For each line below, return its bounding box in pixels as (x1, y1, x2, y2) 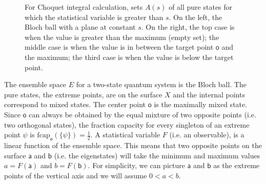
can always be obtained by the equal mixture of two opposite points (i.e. (29, 109, 256, 119)
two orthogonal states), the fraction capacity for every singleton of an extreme (4, 119, 250, 130)
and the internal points (173, 89, 245, 99)
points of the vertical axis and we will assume (4, 170, 147, 180)
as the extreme (213, 160, 260, 171)
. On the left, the (169, 11, 222, 22)
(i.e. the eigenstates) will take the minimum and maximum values (54, 150, 260, 160)
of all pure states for (169, 2, 233, 12)
